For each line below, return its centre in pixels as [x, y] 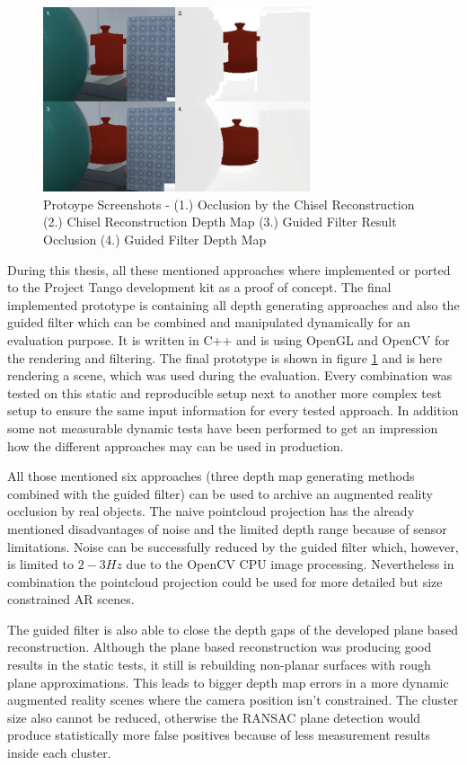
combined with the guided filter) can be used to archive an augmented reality [220, 493]
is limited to [40, 564]
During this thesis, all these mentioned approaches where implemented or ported [229, 269]
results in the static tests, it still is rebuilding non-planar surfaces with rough [219, 665]
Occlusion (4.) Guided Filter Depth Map [155, 239]
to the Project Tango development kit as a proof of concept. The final [199, 287]
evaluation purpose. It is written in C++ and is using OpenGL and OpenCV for [229, 339]
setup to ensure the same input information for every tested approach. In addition [233, 410]
